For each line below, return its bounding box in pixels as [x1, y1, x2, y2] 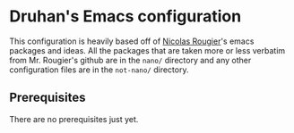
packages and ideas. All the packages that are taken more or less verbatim [9, 45, 286, 55]
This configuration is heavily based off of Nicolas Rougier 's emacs [9, 36, 255, 46]
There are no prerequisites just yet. [9, 113, 139, 124]
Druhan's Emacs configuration [9, 6, 242, 27]
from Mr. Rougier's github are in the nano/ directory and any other [9, 54, 252, 65]
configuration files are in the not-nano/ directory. [9, 64, 189, 75]
